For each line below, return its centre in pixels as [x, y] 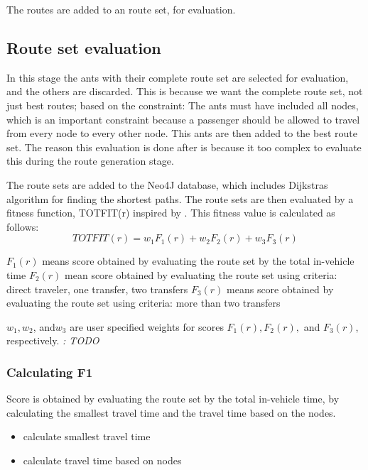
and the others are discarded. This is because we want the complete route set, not [185, 91]
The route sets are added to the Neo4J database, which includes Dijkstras [167, 184]
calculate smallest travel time [87, 436]
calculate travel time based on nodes [102, 460]
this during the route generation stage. [90, 161]
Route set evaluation [84, 47]
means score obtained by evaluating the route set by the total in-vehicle [198, 261]
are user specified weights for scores [147, 326]
